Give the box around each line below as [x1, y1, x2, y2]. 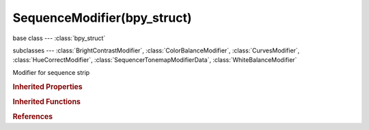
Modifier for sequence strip [12, 68, 90, 76]
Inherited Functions [12, 97, 81, 106]
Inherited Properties [12, 82, 83, 91]
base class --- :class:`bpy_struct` [12, 34, 106, 42]
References [12, 112, 53, 122]
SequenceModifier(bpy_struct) [12, 10, 192, 25]
